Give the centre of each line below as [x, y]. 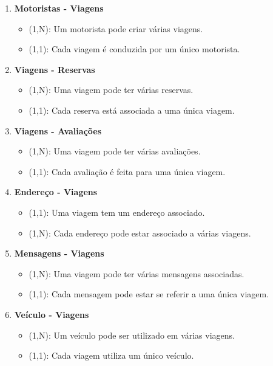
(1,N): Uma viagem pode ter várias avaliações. [115, 151]
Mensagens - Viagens [59, 253]
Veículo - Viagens [52, 314]
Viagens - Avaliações [58, 130]
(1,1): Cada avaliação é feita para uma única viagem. [127, 171]
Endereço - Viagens [56, 192]
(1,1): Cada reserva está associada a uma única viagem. [132, 110]
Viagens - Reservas [55, 69]
